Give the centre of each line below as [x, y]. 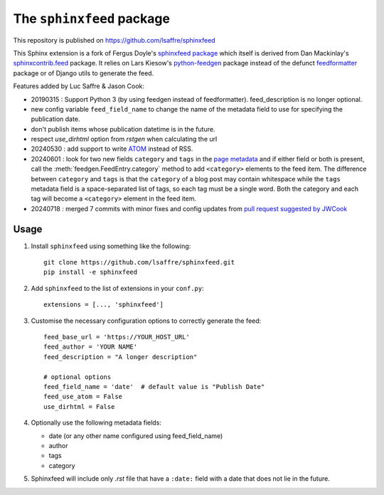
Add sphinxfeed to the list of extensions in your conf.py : [117, 288]
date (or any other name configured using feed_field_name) [136, 436]
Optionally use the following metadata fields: [96, 422]
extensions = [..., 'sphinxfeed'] [103, 305]
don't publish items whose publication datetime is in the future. [123, 129]
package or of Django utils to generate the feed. [84, 73]
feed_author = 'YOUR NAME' [91, 347]
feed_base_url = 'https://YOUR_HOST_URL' [117, 337]
